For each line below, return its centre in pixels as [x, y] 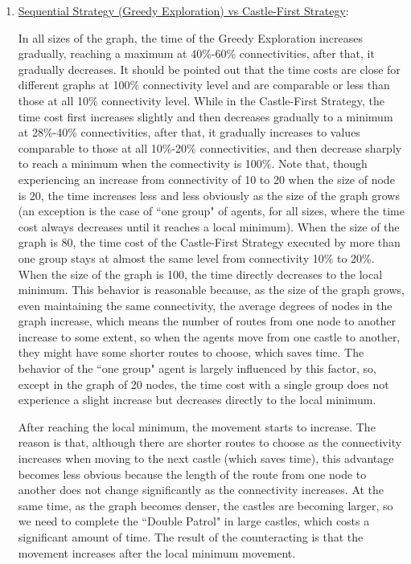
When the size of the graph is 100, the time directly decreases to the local [200, 274]
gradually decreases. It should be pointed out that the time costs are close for [209, 69]
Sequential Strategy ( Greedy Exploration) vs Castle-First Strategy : [183, 10]
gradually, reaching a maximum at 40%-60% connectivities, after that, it [196, 53]
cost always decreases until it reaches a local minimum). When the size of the [209, 226]
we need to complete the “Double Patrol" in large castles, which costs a [194, 521]
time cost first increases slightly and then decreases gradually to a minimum [205, 116]
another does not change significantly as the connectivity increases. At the [201, 490]
